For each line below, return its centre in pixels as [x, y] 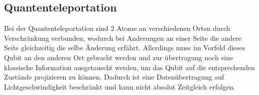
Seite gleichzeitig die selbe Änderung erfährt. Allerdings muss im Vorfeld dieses [125, 47]
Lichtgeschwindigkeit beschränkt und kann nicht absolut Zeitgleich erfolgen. [120, 86]
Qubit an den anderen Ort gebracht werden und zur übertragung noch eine [119, 57]
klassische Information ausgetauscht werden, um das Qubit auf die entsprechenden [129, 67]
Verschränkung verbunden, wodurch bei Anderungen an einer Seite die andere [123, 38]
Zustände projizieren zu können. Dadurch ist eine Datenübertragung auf [114, 77]
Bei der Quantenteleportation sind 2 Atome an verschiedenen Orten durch [117, 28]
